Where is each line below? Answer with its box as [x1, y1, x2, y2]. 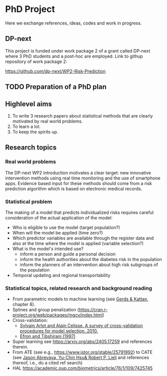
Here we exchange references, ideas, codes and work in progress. [5, 20, 142, 26]
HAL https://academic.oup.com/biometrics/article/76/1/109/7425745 [12, 365, 153, 371]
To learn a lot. [12, 123, 41, 129]
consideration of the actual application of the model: [5, 214, 113, 220]
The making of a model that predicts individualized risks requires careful [5, 209, 154, 215]
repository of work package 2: [5, 58, 67, 64]
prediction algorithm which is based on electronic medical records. [5, 185, 143, 191]
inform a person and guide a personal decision [19, 251, 116, 257]
